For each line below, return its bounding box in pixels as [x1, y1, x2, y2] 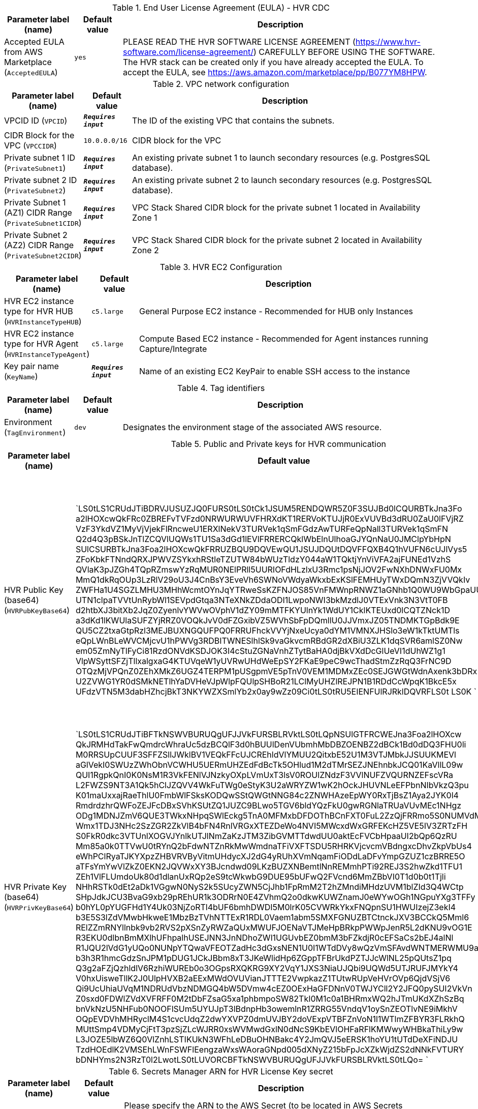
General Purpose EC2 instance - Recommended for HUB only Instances [139, 306, 413, 316]
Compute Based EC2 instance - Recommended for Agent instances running [139, 334, 428, 344]
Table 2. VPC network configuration [152, 79, 290, 89]
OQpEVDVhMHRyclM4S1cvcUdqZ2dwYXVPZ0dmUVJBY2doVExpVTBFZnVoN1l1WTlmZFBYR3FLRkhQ [75, 1014, 465, 1024]
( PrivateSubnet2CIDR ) [4, 250, 82, 260]
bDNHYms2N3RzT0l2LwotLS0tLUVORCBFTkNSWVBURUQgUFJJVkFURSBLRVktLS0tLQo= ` [75, 1055, 429, 1065]
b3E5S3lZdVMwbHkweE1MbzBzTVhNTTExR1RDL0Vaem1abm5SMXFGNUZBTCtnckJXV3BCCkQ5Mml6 [75, 912, 469, 922]
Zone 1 [132, 213, 157, 223]
